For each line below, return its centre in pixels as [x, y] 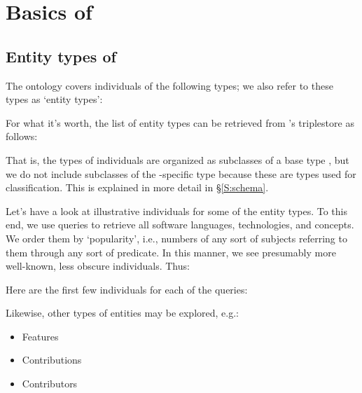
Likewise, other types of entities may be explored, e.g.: [122, 313]
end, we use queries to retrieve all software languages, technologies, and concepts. [180, 225]
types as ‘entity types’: [54, 99]
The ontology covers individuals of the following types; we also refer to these [169, 85]
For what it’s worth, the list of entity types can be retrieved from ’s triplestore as [180, 122]
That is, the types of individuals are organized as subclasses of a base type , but [177, 159]
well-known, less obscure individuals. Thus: [98, 266]
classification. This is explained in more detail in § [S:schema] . [137, 187]
